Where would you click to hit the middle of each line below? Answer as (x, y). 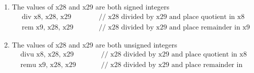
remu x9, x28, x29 (48, 65)
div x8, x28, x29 (47, 17)
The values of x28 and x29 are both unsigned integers (94, 44)
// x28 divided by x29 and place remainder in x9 (174, 27)
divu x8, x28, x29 (47, 55)
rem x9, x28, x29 (48, 27)
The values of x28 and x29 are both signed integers (90, 6)
